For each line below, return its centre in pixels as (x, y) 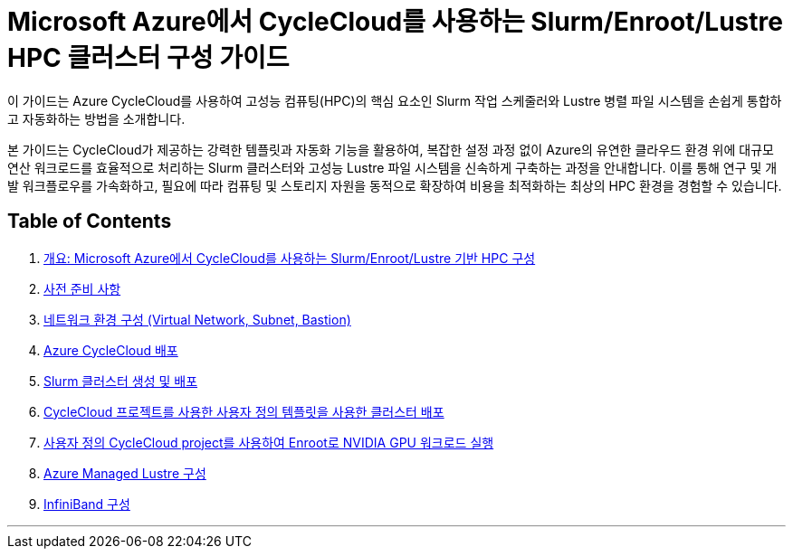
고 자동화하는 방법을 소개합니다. (96, 118)
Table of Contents (90, 221)
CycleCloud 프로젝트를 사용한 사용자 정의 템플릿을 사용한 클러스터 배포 (244, 411)
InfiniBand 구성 (87, 504)
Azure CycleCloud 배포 (111, 350)
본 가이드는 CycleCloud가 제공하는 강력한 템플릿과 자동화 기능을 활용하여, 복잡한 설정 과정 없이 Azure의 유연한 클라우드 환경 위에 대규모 (391, 149)
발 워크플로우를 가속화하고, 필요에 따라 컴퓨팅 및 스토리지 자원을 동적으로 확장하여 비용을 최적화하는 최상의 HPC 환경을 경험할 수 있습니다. (395, 185)
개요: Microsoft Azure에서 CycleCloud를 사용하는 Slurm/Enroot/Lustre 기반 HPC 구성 (290, 258)
